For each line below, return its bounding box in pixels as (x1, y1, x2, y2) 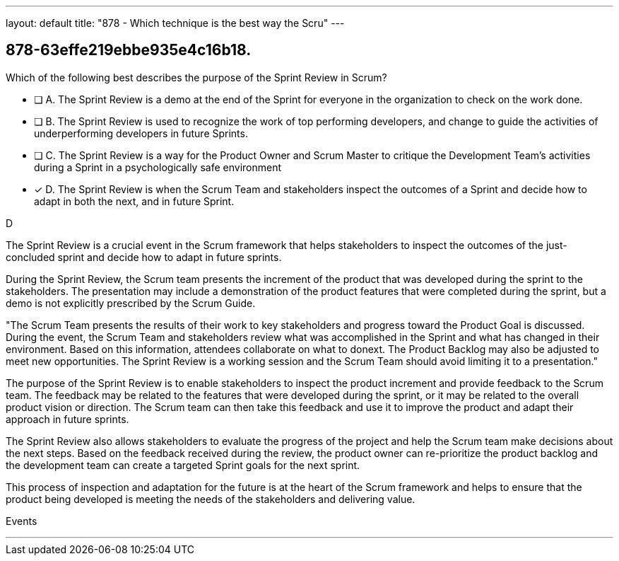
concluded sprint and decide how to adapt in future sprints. (6, 250, 282, 263)
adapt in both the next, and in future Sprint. (34, 195, 235, 207)
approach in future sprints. (6, 412, 129, 425)
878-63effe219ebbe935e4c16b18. (6, 41, 252, 59)
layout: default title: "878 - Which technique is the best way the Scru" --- (6, 17, 345, 29)
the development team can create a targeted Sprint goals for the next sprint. (6, 458, 360, 471)
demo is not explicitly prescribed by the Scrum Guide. (6, 296, 256, 309)
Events (6, 514, 37, 527)
